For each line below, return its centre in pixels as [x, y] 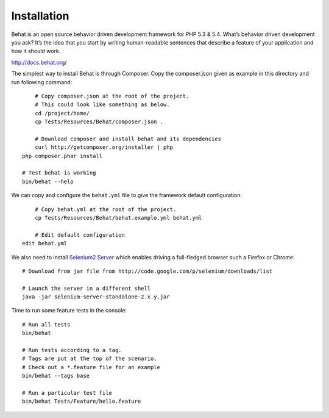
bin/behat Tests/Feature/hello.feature [82, 402]
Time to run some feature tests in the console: [69, 311]
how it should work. [36, 51]
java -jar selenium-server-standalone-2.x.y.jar [96, 297]
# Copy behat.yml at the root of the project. [105, 209]
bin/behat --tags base [56, 376]
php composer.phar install [62, 156]
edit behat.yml [45, 243]
